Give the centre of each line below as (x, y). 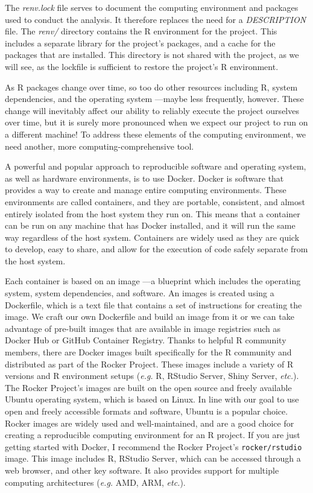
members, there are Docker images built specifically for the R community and (148, 352)
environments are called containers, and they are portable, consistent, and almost (155, 201)
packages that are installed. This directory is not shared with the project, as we (152, 55)
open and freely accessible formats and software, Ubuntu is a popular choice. (147, 411)
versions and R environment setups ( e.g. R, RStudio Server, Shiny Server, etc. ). (152, 376)
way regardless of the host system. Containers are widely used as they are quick (152, 237)
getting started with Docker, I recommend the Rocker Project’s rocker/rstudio (153, 446)
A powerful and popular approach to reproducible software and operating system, (156, 166)
